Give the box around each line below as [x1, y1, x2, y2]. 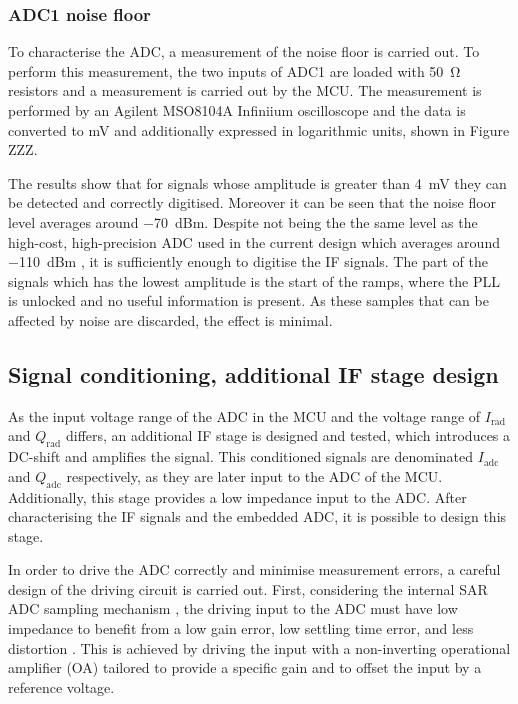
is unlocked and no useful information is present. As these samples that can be [8, 290, 489, 311]
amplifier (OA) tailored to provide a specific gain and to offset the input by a [8, 657, 482, 678]
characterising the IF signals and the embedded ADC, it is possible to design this [8, 506, 507, 527]
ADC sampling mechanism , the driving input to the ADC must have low [8, 598, 458, 619]
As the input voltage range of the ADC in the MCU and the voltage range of [8, 405, 481, 426]
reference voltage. [8, 676, 115, 697]
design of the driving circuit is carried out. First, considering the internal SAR [8, 578, 488, 599]
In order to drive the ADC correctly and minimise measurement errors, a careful [8, 559, 501, 580]
